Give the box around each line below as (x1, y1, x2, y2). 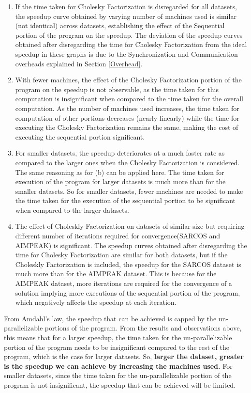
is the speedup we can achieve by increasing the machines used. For (4, 361, 233, 371)
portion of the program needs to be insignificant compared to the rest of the (4, 342, 229, 352)
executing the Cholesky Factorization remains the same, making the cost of (15, 122, 238, 132)
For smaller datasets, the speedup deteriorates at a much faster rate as (15, 148, 225, 158)
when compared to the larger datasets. (15, 204, 129, 215)
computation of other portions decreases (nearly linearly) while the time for (15, 112, 239, 123)
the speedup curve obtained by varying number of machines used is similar (15, 11, 236, 21)
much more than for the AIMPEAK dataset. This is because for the (15, 268, 217, 279)
